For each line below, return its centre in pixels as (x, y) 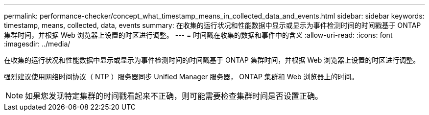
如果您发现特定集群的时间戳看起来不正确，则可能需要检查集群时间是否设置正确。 (174, 96)
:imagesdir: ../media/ (37, 44)
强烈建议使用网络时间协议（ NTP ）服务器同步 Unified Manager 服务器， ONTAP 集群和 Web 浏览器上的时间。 (181, 77)
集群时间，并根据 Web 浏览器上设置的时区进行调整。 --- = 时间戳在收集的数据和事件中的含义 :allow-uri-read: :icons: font (198, 35)
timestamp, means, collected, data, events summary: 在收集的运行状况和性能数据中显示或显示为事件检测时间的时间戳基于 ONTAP (213, 25)
